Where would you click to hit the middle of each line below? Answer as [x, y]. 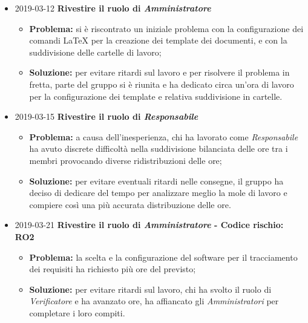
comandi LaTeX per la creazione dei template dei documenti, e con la [158, 40]
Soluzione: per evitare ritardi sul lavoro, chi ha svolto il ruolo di [150, 289]
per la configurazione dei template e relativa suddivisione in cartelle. [156, 96]
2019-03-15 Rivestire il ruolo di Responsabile [106, 116]
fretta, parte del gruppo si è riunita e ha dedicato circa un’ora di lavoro [162, 84]
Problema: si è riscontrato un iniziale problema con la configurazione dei [166, 28]
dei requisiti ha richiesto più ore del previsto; [113, 269]
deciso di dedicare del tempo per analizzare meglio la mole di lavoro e [158, 193]
